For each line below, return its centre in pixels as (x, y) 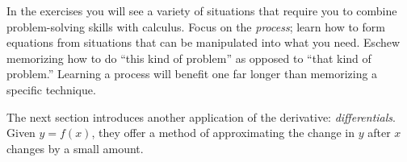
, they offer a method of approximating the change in (223, 133)
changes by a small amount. (75, 148)
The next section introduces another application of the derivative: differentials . (201, 116)
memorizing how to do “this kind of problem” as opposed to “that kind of (189, 58)
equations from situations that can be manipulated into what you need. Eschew (203, 42)
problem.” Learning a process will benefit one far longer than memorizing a (192, 74)
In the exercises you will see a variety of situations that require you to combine (202, 10)
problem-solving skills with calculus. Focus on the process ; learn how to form (196, 26)
